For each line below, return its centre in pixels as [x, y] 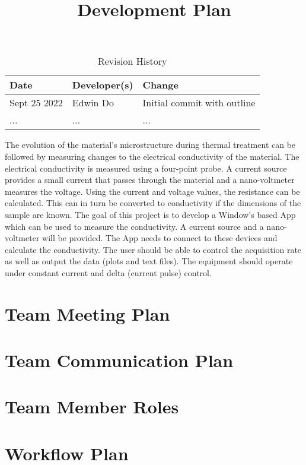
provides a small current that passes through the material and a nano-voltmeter [150, 180]
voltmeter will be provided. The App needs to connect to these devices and [141, 238]
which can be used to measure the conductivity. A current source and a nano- [146, 226]
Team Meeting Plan [87, 313]
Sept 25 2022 [36, 103]
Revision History [132, 61]
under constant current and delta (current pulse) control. [108, 272]
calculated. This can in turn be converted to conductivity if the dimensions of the [153, 203]
